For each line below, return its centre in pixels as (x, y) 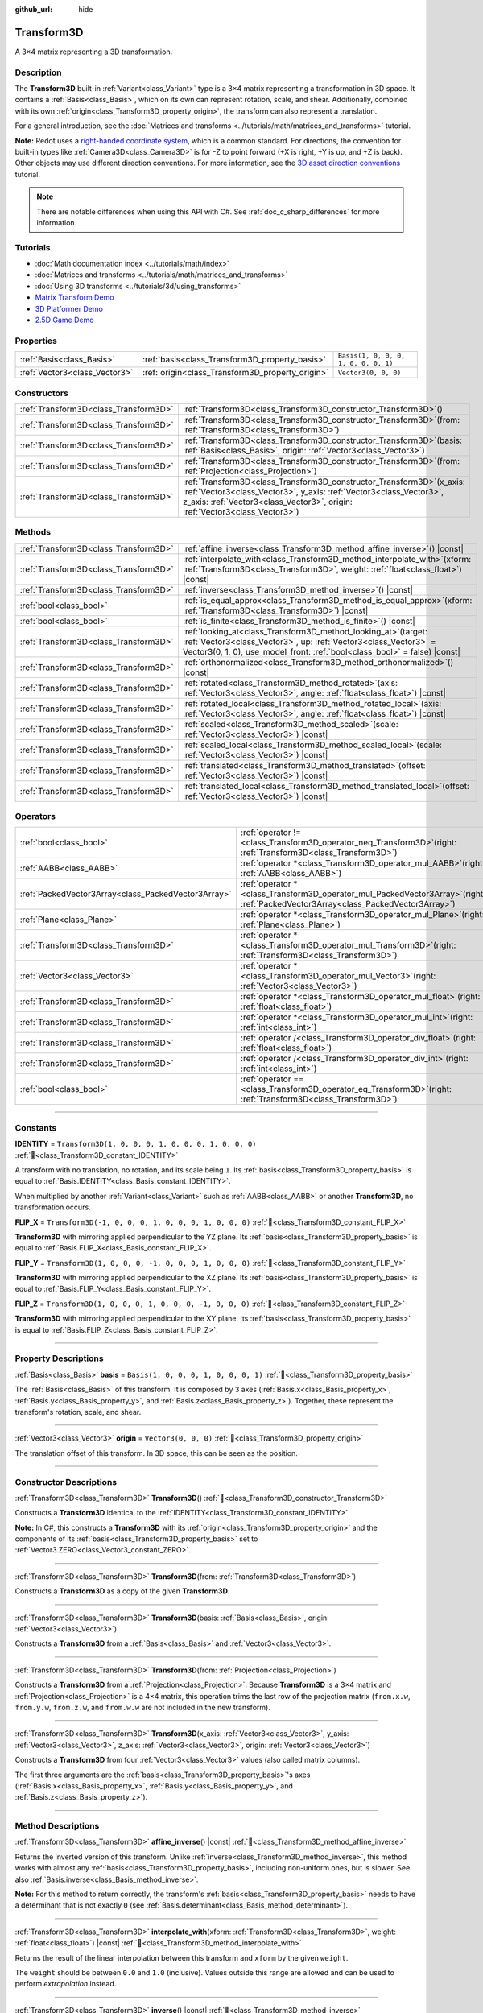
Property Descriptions (59, 1358)
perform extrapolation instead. (66, 1984)
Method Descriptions (57, 1826)
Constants (36, 1127)
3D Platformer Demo (69, 308)
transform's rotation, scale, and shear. (78, 1412)
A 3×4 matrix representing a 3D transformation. (94, 52)
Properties (36, 341)
